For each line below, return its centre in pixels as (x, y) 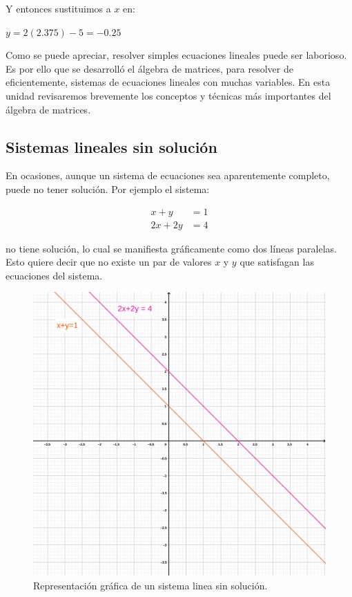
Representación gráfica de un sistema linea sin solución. (150, 585)
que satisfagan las (277, 262)
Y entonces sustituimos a (58, 8)
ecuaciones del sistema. (54, 275)
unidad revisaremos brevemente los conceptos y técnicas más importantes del (168, 95)
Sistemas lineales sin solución (111, 146)
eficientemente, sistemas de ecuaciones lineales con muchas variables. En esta (168, 82)
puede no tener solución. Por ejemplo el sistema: (108, 189)
